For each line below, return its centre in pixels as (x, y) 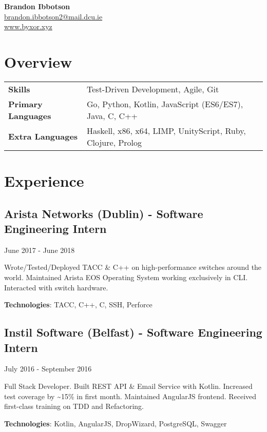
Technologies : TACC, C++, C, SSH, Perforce (78, 305)
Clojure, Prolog (115, 142)
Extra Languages (43, 136)
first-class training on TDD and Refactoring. (74, 406)
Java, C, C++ (112, 115)
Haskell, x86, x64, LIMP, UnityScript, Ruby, (166, 130)
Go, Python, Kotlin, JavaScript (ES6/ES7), (165, 104)
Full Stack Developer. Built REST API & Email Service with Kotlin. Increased (128, 386)
